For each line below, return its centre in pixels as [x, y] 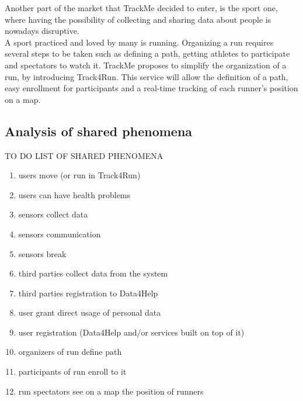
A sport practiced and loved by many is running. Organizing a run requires [139, 42]
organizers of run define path [70, 352]
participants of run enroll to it [72, 371]
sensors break [42, 253]
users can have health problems [74, 194]
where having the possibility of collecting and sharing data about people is [138, 19]
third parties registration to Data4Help [88, 293]
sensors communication [60, 234]
